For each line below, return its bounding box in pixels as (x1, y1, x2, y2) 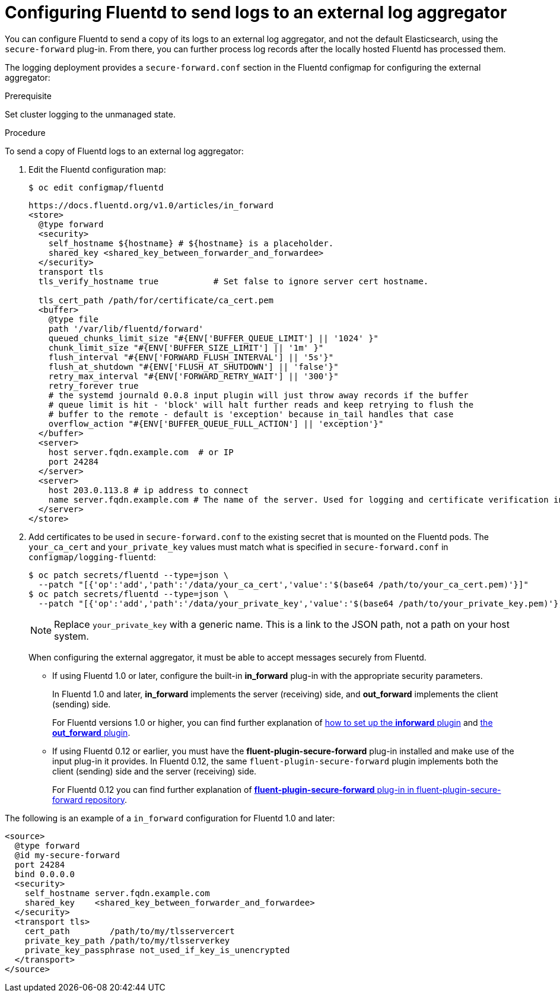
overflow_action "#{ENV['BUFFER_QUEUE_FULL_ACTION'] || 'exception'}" (48, 418, 384, 428)
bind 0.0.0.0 (14, 869, 75, 879)
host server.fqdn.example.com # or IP (48, 447, 234, 457)
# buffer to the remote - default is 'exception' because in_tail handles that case (48, 409, 454, 419)
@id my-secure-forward (14, 850, 120, 860)
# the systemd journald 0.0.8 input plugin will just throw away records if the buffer (48, 390, 469, 400)
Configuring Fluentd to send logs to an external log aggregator (5, 2, 507, 23)
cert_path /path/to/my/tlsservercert (24, 926, 235, 936)
